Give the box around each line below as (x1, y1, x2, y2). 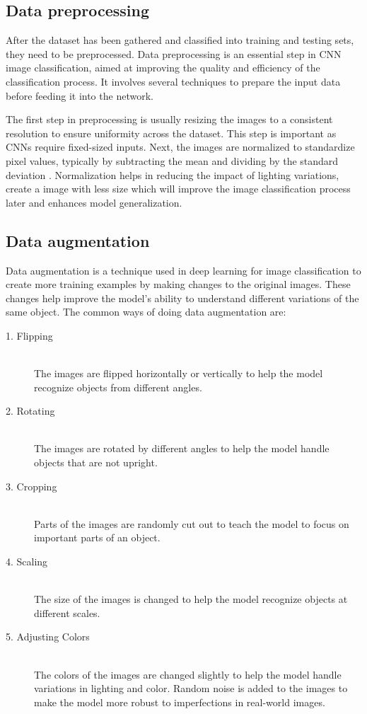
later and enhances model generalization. (6, 195, 182, 209)
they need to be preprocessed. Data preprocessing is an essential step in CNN (6, 46, 342, 61)
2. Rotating (6, 403, 55, 418)
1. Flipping (6, 328, 53, 342)
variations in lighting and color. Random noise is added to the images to (34, 681, 348, 696)
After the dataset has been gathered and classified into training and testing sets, (6, 33, 354, 47)
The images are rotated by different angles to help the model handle (34, 441, 330, 456)
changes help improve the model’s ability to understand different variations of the (6, 290, 359, 305)
